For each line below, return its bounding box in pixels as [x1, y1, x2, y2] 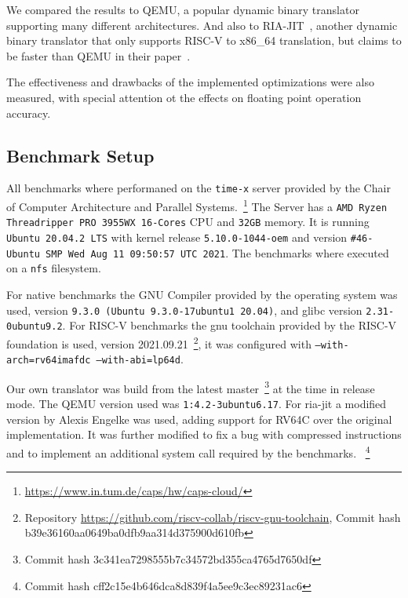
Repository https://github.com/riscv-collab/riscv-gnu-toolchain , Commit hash [24, 509, 401, 525]
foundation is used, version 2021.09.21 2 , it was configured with [6, 333, 311, 352]
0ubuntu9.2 [6, 321, 63, 333]
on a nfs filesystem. [6, 260, 101, 276]
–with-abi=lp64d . [96, 351, 184, 367]
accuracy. [6, 104, 51, 121]
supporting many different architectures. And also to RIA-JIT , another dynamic [6, 16, 398, 33]
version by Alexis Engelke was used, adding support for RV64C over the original [6, 410, 392, 427]
